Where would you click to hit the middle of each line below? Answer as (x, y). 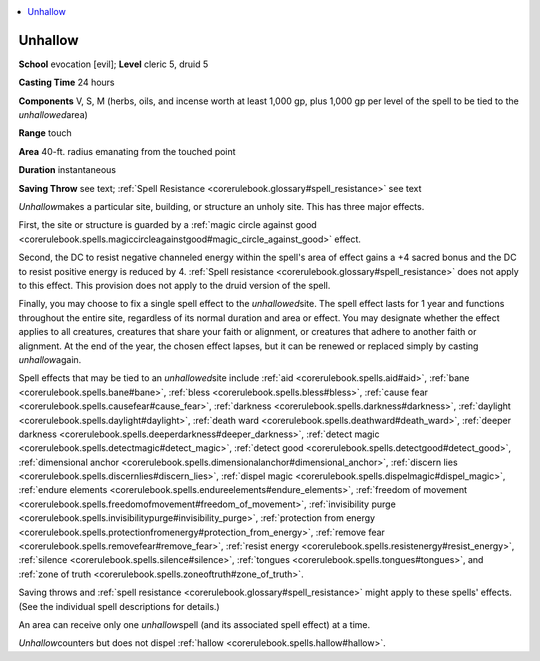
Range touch (45, 133)
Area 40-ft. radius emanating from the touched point (127, 151)
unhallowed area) (53, 115)
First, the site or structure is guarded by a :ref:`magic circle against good (167, 225)
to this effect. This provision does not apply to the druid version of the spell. (174, 285)
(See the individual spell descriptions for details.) (119, 606)
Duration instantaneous (67, 170)
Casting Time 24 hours (66, 82)
